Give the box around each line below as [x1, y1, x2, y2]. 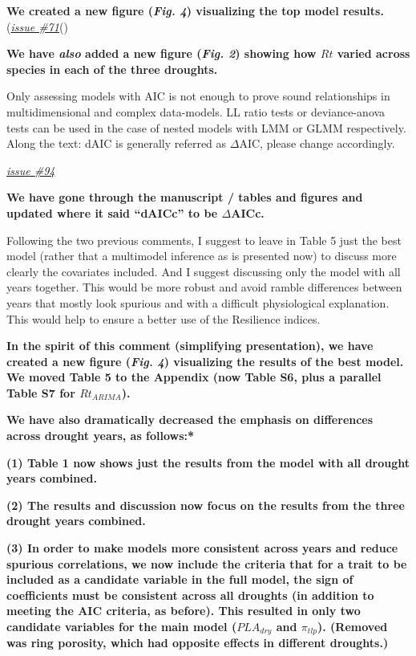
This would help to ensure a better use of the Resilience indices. [6, 310, 321, 327]
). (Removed [317, 618, 388, 634]
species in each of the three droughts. [6, 60, 218, 77]
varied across [337, 45, 410, 62]
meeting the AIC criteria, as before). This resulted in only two [6, 602, 361, 619]
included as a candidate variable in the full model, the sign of [6, 571, 353, 588]
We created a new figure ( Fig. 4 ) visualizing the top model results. [6, 2, 384, 18]
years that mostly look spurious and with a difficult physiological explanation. [6, 294, 390, 311]
